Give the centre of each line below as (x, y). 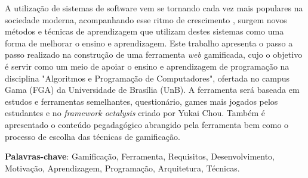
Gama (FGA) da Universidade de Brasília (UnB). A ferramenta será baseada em (152, 90)
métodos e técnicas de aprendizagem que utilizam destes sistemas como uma (144, 31)
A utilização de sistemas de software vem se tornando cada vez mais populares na (154, 8)
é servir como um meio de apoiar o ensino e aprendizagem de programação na (147, 66)
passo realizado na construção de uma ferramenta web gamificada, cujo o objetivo (154, 54)
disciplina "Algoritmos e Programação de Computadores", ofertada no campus (147, 78)
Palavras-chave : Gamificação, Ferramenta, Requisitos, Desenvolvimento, (140, 156)
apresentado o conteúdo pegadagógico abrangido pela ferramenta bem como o (147, 124)
